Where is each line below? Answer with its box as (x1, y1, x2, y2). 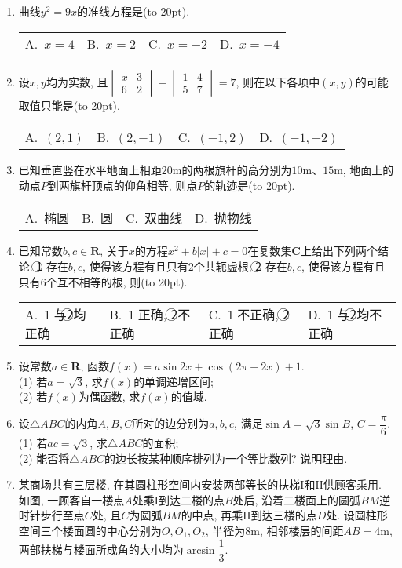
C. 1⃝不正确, (208, 305, 279, 324)
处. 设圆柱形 (326, 507, 388, 523)
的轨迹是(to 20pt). (204, 177, 295, 193)
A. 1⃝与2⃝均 (24, 305, 86, 324)
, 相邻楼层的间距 (259, 522, 344, 538)
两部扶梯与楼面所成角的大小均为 (18, 541, 184, 558)
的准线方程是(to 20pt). (77, 3, 190, 19)
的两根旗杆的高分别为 (181, 162, 292, 178)
